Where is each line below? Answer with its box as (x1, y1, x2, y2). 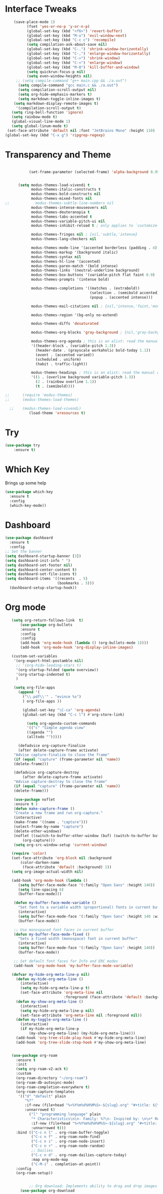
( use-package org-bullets (20, 622, 73, 627)
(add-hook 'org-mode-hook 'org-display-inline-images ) (20, 645, 133, 650)
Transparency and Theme (5, 149, 111, 160)
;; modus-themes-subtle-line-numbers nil (5, 201, 114, 205)
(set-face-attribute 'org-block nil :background (11, 856, 112, 860)
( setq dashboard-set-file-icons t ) (5, 572, 77, 577)
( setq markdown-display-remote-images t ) (14, 101, 98, 106)
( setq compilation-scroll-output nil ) (17, 88, 97, 93)
